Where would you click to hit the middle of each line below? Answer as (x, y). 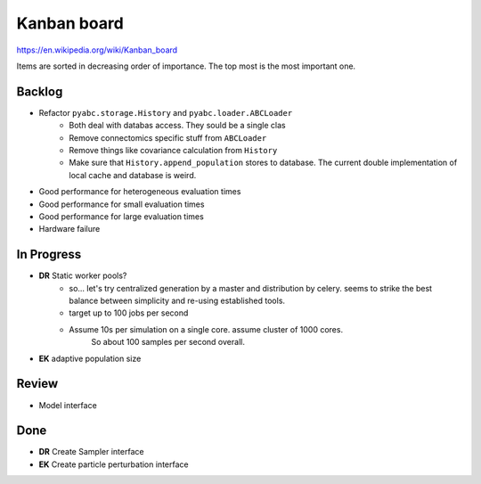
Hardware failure (69, 229)
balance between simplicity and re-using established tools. (177, 301)
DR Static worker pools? (83, 275)
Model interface (68, 405)
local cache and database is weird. (133, 175)
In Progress (49, 254)
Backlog (40, 91)
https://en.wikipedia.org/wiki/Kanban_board (97, 50)
